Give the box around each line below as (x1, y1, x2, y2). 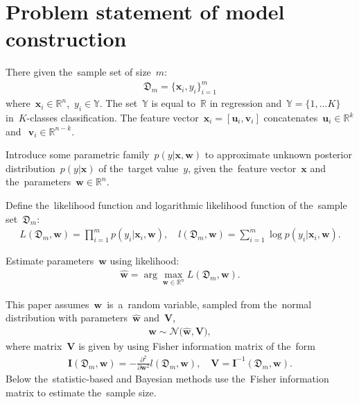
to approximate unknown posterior (204, 147, 352, 162)
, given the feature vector (188, 160, 297, 175)
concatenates (263, 110, 318, 125)
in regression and (209, 96, 282, 110)
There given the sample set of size (6, 65, 151, 79)
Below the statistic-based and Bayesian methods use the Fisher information (6, 371, 329, 386)
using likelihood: (110, 253, 179, 268)
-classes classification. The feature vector (26, 110, 199, 125)
